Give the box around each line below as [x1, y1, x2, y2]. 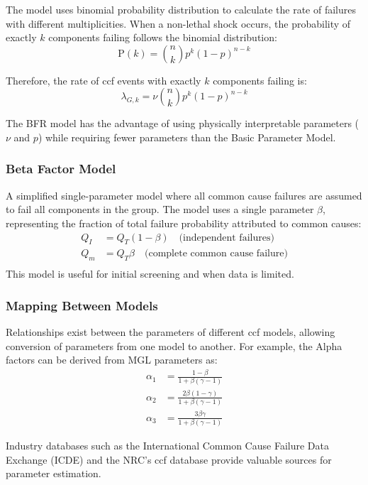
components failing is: [213, 72, 307, 87]
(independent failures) [179, 232, 274, 243]
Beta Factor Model [6, 160, 116, 178]
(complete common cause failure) [144, 249, 288, 259]
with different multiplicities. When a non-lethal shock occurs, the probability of [6, 16, 351, 31]
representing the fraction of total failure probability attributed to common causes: [6, 215, 362, 230]
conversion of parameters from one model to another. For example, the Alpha [6, 338, 342, 353]
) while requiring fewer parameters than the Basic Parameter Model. [38, 129, 336, 144]
